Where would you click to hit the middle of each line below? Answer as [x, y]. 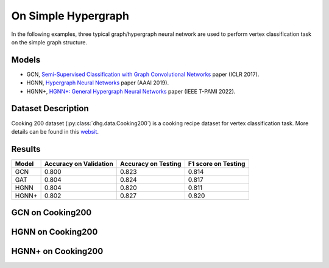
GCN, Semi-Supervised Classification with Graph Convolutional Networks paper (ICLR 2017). [143, 74]
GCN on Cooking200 [51, 213]
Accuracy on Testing [150, 163]
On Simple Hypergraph [70, 16]
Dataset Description [50, 108]
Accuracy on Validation [79, 163]
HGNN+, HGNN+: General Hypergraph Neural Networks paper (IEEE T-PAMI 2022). [131, 91]
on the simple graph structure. [49, 42]
